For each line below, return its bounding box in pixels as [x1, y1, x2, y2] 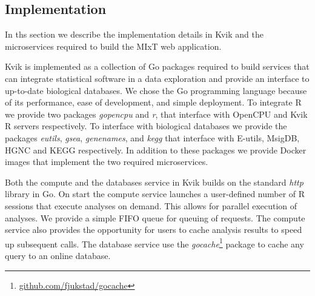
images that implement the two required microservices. [5, 155, 208, 168]
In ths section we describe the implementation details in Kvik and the [5, 28, 264, 41]
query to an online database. [5, 249, 111, 261]
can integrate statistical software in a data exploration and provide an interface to [5, 72, 310, 84]
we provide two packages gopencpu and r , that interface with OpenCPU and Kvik [5, 107, 308, 120]
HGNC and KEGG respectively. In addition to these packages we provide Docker [5, 143, 307, 156]
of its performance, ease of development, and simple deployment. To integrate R [5, 96, 302, 109]
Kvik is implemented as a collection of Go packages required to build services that [5, 60, 310, 73]
